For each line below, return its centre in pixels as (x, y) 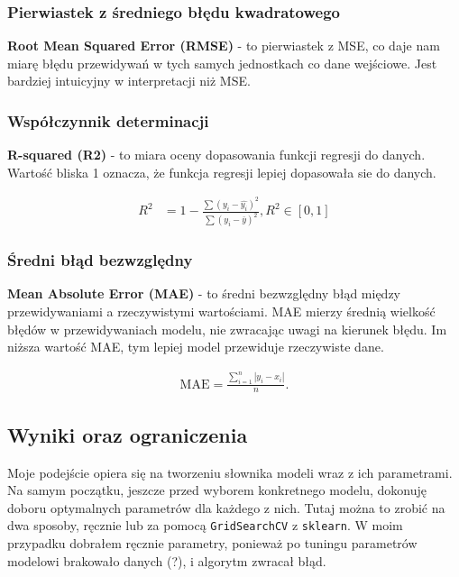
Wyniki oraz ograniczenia (128, 434)
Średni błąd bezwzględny (100, 260)
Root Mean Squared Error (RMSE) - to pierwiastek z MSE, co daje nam (224, 46)
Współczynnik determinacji (108, 120)
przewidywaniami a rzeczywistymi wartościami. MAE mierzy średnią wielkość (221, 311)
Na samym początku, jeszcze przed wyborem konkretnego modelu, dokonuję (217, 490)
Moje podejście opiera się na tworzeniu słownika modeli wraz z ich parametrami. (230, 472)
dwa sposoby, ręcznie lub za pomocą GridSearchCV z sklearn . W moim (205, 525)
